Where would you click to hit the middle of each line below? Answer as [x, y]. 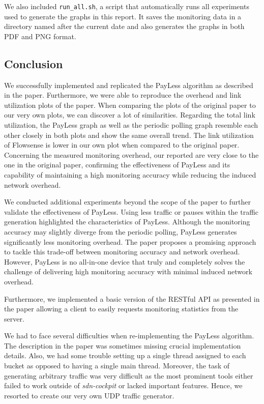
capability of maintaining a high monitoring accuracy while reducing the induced [130, 174]
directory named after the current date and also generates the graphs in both [124, 26]
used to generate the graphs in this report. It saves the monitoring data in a [123, 16]
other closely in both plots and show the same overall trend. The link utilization [129, 135]
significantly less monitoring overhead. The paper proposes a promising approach [130, 241]
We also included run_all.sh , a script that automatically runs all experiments [127, 6]
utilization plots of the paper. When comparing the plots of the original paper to [130, 105]
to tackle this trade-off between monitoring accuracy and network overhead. [122, 252]
